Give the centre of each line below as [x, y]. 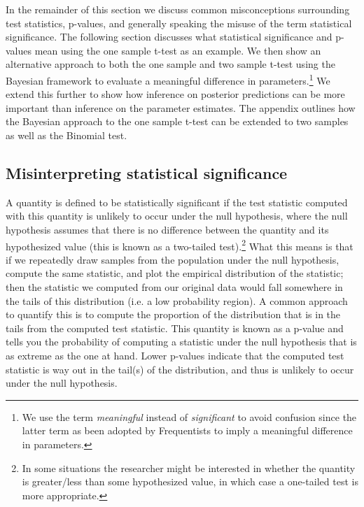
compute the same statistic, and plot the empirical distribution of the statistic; [175, 273]
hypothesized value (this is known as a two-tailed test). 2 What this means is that [180, 245]
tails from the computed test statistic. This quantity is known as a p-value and [175, 328]
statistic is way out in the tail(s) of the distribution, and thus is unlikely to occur [180, 369]
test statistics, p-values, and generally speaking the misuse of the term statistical [179, 23]
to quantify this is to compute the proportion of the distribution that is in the [173, 314]
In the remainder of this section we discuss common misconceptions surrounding [178, 9]
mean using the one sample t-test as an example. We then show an [178, 50]
